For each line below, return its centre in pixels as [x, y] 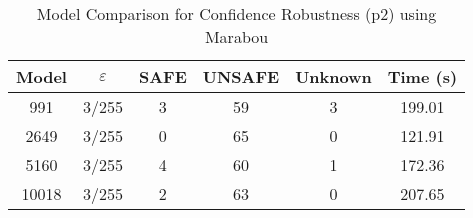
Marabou [236, 36]
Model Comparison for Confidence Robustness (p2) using [236, 13]
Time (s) [422, 76]
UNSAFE [241, 76]
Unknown [333, 76]
